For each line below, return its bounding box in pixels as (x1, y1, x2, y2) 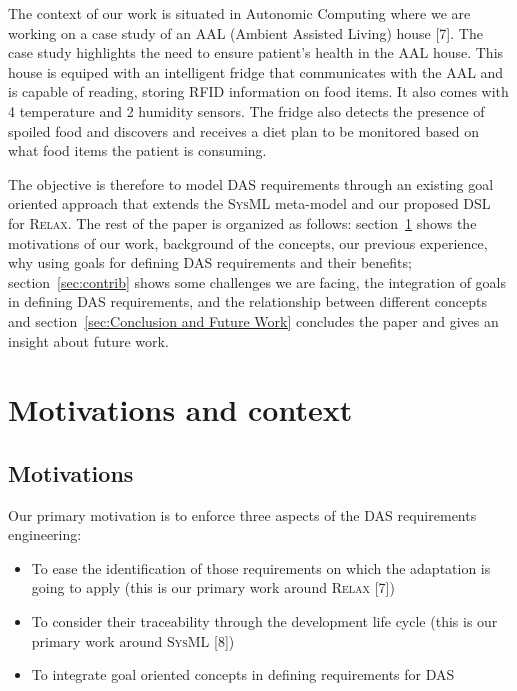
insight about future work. (8, 330, 169, 351)
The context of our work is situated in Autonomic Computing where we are (8, 3, 471, 23)
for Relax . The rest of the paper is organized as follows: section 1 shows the (8, 212, 477, 233)
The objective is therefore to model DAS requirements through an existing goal (8, 173, 494, 194)
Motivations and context (8, 389, 353, 430)
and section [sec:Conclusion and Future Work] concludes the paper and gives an (8, 310, 499, 331)
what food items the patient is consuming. (8, 140, 267, 161)
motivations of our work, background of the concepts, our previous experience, (8, 232, 488, 253)
